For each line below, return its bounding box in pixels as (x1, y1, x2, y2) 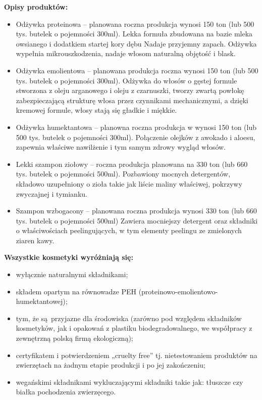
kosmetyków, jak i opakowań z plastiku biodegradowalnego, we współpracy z (16, 323, 252, 333)
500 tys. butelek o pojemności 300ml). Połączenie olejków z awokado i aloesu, (16, 131, 255, 142)
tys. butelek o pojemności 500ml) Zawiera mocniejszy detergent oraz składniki (16, 215, 258, 226)
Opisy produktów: (4, 2, 68, 12)
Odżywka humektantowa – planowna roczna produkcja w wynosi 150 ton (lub (16, 121, 256, 132)
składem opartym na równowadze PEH (16, 286, 136, 296)
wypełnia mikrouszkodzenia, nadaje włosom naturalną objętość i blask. (16, 48, 236, 59)
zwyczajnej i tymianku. (16, 188, 87, 199)
